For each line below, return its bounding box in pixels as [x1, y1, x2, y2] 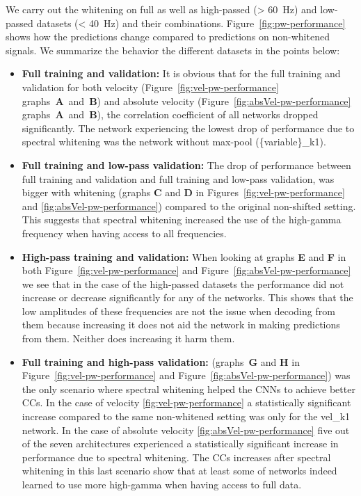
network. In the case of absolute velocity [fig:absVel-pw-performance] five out [22, 422, 350, 437]
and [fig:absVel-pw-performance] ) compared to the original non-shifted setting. [22, 198, 356, 213]
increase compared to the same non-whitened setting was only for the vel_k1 [22, 409, 351, 424]
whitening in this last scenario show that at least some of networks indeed [22, 463, 337, 478]
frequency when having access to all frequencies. [22, 225, 227, 240]
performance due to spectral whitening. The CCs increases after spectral [22, 449, 331, 464]
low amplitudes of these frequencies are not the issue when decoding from [22, 303, 335, 318]
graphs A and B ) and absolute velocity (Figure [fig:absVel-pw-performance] [22, 93, 351, 108]
